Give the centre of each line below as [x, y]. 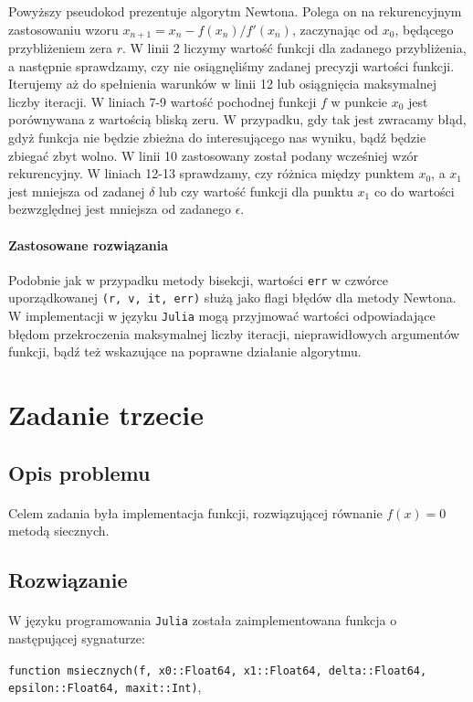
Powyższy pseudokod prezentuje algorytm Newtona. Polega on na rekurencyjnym [235, 11]
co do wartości [414, 191]
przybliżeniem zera [61, 48]
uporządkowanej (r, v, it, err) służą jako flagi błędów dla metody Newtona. [232, 298]
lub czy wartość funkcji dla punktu [256, 191]
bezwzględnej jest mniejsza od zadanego [120, 209]
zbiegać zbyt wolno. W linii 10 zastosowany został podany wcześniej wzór [214, 155]
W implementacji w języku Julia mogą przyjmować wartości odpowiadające [222, 316]
